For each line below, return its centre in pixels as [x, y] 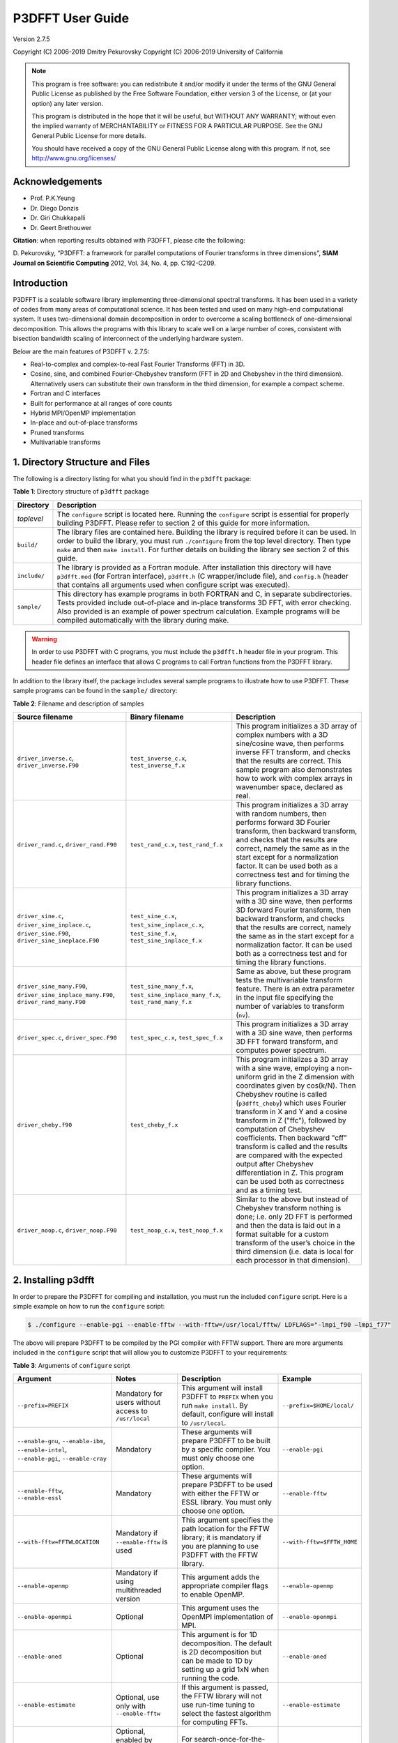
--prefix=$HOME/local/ [319, 1405]
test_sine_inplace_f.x [166, 940]
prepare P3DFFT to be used [227, 1485]
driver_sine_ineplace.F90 [58, 940]
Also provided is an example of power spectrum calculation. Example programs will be [199, 611]
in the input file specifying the [285, 998]
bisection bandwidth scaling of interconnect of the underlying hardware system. [128, 339]
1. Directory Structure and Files [82, 462]
